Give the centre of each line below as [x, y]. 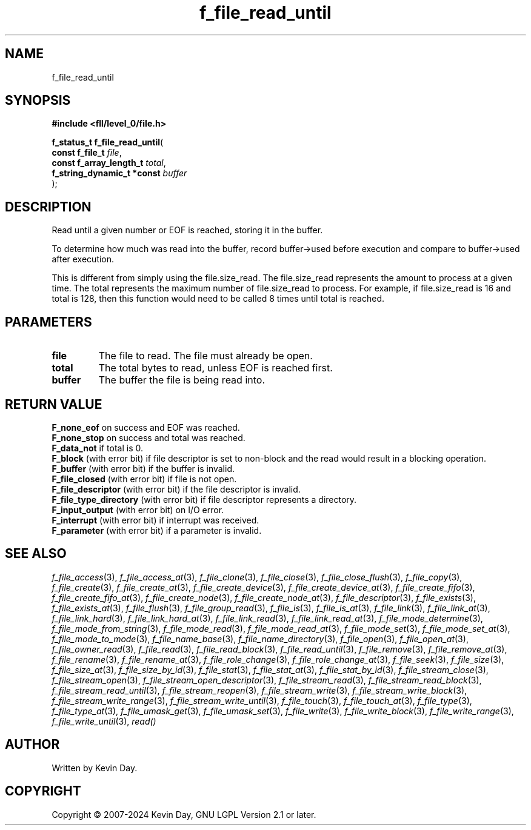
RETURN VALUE [54, 404]
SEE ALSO [36, 554]
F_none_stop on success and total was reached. [149, 437]
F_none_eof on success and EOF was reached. [146, 427]
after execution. [83, 259]
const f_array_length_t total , [109, 163]
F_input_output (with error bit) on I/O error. [138, 510]
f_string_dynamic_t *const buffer [119, 173]
